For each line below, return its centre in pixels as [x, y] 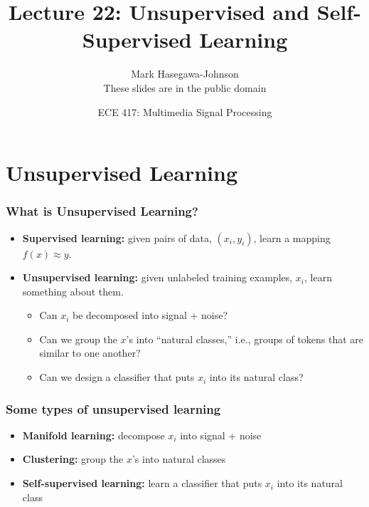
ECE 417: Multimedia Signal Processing [185, 111]
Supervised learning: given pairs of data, [117, 237]
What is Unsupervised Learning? [102, 211]
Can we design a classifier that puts [117, 377]
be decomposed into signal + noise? [150, 315]
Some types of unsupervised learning [113, 408]
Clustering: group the [73, 459]
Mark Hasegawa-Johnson [185, 74]
